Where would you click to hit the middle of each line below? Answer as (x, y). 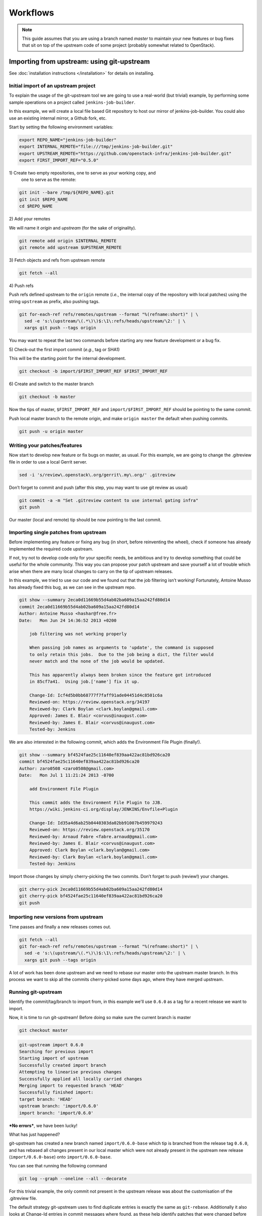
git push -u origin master (51, 431)
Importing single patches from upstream (58, 532)
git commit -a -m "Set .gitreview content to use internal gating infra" (109, 500)
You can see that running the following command (58, 1166)
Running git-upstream (36, 992)
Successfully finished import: (57, 1092)
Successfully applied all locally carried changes (81, 1079)
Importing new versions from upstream (56, 917)
